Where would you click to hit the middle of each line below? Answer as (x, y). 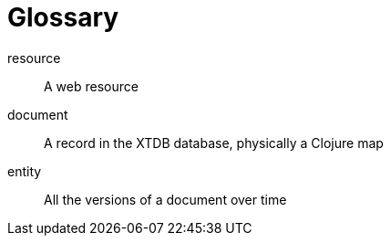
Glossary (63, 17)
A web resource (91, 86)
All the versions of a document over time (165, 199)
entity (25, 171)
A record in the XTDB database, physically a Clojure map (214, 143)
